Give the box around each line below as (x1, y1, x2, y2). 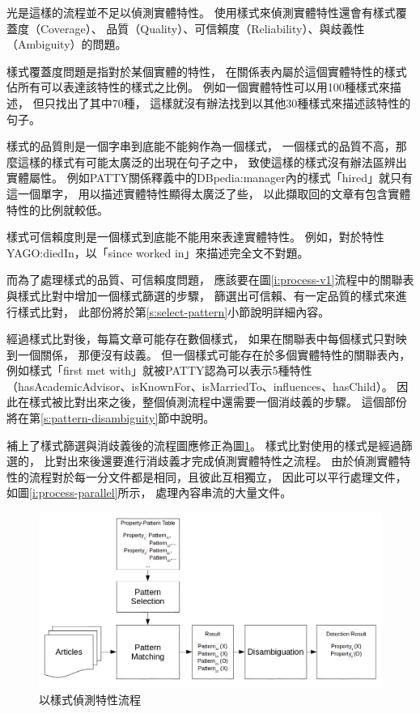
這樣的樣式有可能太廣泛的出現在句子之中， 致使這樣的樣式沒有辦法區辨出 (17, 153, 407, 170)
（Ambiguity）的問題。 (6, 36, 127, 53)
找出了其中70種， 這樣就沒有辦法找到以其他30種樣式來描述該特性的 (55, 94, 411, 111)
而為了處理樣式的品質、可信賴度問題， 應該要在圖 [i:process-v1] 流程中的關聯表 (6, 271, 414, 288)
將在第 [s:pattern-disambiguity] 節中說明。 (6, 410, 215, 427)
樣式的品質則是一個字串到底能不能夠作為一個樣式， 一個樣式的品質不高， (6, 138, 396, 155)
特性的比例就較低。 (6, 201, 108, 218)
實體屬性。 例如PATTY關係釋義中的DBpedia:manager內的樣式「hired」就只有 (6, 169, 413, 186)
